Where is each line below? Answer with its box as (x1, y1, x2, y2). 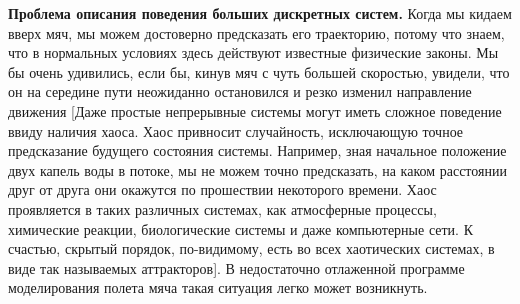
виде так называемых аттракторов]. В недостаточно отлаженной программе (8, 257, 465, 278)
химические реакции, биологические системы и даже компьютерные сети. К (8, 218, 473, 239)
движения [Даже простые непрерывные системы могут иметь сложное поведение (8, 100, 502, 121)
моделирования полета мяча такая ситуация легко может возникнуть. (8, 277, 428, 298)
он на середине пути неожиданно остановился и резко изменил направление (8, 81, 472, 102)
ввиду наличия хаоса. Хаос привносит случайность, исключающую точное (8, 120, 464, 141)
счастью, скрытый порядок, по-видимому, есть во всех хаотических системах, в (8, 238, 495, 259)
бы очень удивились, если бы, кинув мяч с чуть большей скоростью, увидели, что (8, 61, 510, 82)
